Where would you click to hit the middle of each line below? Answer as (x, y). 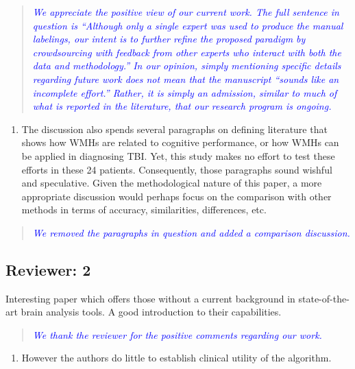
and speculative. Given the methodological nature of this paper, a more (172, 183)
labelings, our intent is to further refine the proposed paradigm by (169, 39)
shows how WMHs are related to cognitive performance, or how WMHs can (180, 142)
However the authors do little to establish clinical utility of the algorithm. (176, 358)
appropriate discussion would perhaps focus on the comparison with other (176, 196)
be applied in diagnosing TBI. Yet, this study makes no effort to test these (178, 155)
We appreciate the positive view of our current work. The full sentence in (186, 12)
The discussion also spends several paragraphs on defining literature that (174, 129)
